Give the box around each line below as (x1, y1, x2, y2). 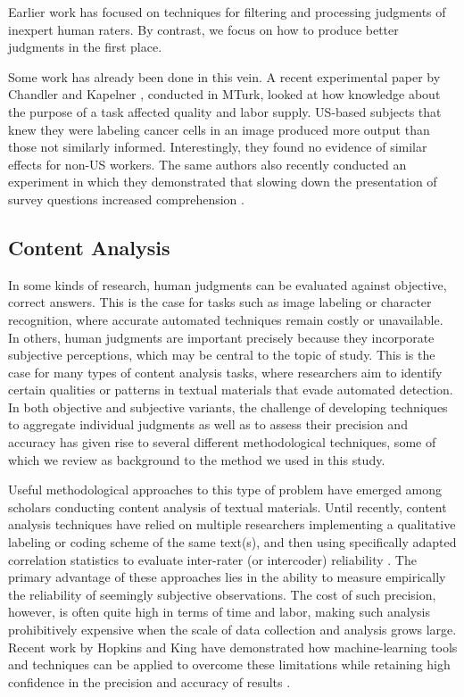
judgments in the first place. (8, 37, 162, 56)
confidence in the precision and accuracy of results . (8, 672, 291, 691)
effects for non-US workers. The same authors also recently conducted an (8, 154, 407, 173)
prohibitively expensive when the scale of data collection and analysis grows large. (8, 620, 457, 639)
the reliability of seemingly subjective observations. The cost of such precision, (8, 585, 436, 603)
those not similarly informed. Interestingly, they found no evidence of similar (8, 137, 427, 156)
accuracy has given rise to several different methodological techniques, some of (8, 433, 436, 452)
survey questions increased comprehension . (8, 189, 244, 208)
